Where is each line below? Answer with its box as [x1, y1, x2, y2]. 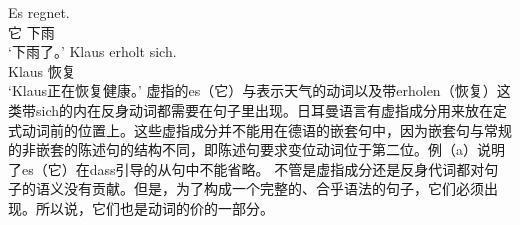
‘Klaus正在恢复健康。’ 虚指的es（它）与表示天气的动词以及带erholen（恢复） [8, 80, 497, 101]
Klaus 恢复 [8, 60, 76, 81]
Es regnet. [8, 2, 70, 22]
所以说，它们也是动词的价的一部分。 [35, 197, 274, 218]
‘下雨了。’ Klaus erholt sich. [8, 41, 177, 62]
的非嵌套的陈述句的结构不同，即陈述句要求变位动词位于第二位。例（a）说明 [8, 139, 505, 160]
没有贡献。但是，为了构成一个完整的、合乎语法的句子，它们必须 [63, 178, 484, 199]
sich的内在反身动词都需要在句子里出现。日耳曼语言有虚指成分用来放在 [35, 99, 494, 120]
